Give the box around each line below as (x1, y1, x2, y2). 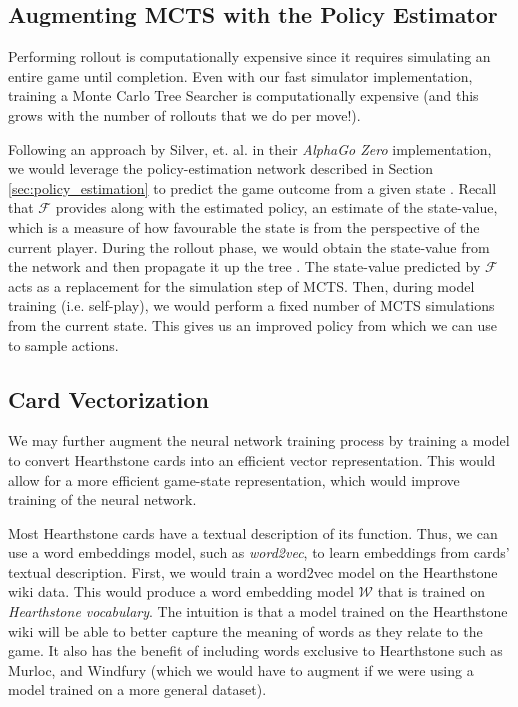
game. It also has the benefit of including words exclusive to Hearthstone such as (8, 640, 503, 661)
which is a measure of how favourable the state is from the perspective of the (8, 216, 480, 237)
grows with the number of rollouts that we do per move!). (8, 104, 361, 125)
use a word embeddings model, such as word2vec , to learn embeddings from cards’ (8, 542, 510, 563)
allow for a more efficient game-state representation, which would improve (8, 469, 460, 490)
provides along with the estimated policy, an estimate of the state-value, (55, 197, 498, 218)
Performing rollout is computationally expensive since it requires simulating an (8, 46, 491, 67)
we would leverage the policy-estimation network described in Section (8, 158, 433, 179)
